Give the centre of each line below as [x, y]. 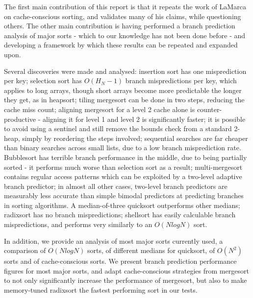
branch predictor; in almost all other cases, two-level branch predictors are [116, 186]
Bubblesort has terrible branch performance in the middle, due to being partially [126, 157]
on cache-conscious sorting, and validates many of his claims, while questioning [123, 16]
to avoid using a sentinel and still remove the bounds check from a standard [118, 128]
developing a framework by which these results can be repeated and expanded [121, 45]
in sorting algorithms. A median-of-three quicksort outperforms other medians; [122, 205]
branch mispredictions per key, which [181, 80]
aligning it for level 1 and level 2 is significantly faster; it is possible [144, 119]
